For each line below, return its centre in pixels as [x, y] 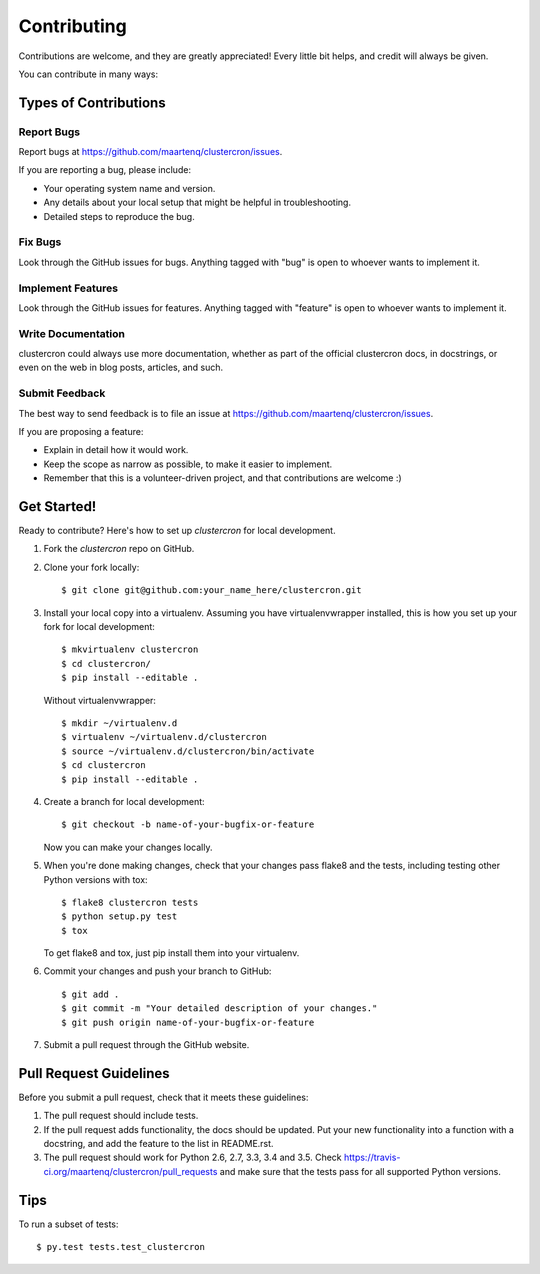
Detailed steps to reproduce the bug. [119, 216]
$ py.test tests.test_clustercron [120, 1247]
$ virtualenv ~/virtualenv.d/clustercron [164, 737]
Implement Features [68, 288]
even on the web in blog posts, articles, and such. [121, 367]
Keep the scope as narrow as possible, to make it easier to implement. [188, 464]
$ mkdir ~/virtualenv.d [119, 723]
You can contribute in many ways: [88, 74]
